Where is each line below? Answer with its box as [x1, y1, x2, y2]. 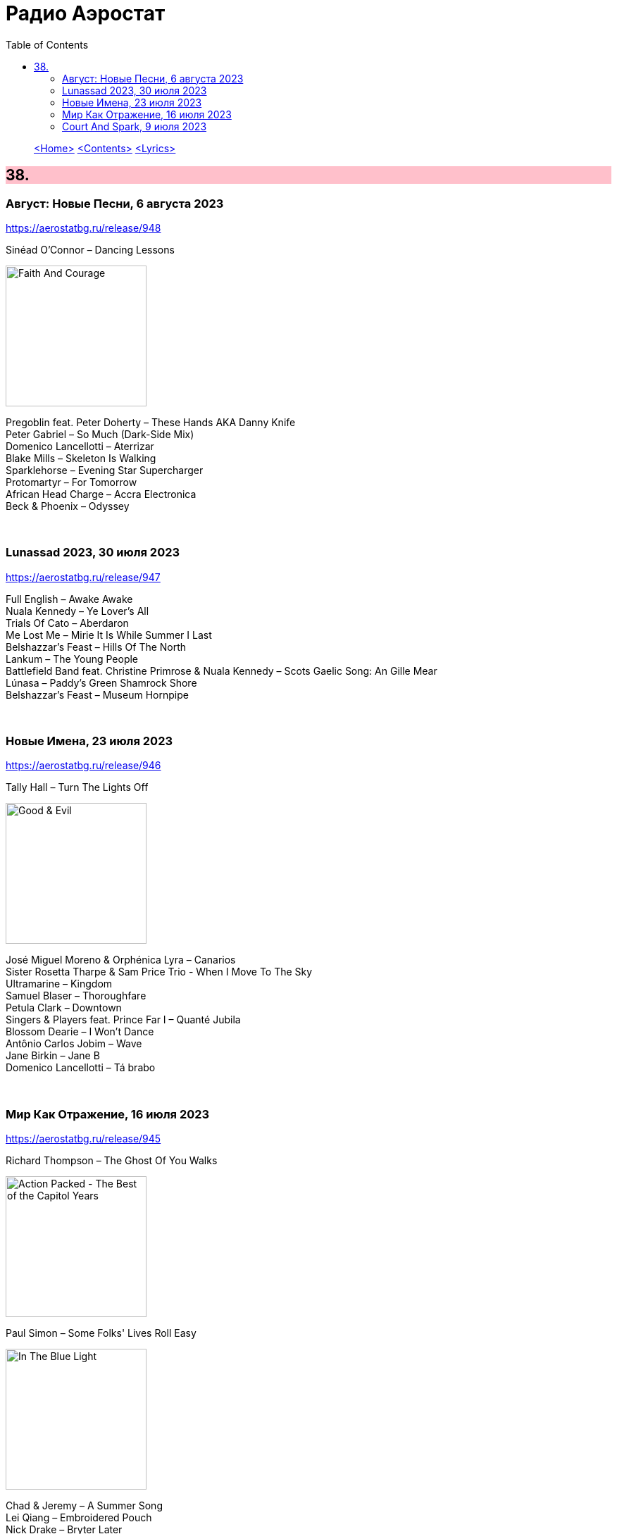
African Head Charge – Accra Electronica [6, 487, 197, 500]
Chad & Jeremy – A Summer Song [6, 1499, 163, 1512]
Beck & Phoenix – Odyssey [6, 499, 130, 512]
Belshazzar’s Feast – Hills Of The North [6, 640, 187, 653]
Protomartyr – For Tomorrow [6, 475, 137, 488]
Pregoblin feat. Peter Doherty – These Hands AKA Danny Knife [6, 416, 296, 428]
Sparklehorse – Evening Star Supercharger [6, 463, 204, 476]
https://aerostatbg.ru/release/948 [6, 221, 161, 234]
